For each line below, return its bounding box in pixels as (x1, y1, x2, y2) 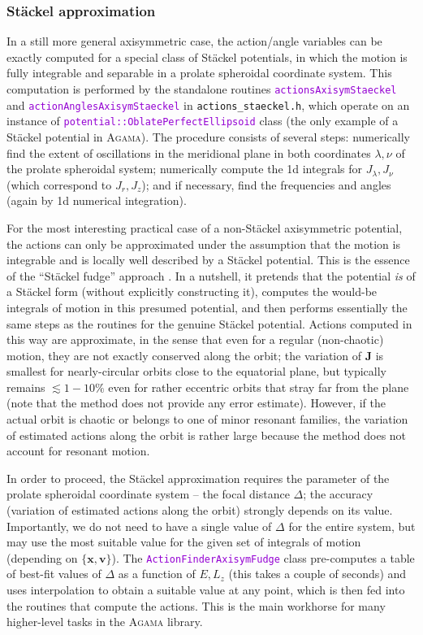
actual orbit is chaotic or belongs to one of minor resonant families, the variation (6, 411, 408, 428)
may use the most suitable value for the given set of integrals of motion (6, 533, 361, 550)
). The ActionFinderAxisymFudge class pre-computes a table (111, 549, 415, 566)
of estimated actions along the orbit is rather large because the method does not (6, 426, 407, 443)
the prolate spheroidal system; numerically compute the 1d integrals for (6, 160, 363, 177)
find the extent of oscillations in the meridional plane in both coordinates (6, 144, 371, 161)
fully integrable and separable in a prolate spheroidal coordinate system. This (6, 64, 392, 81)
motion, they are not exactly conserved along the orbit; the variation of (6, 346, 361, 363)
